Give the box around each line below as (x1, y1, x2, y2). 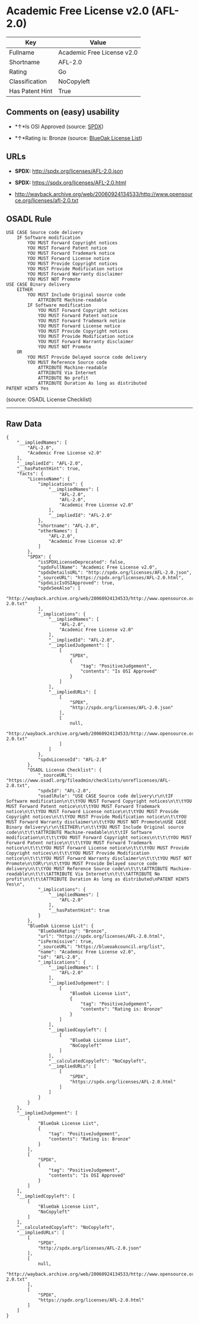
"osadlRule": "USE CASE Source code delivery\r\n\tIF (37, 793, 174, 800)
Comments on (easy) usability (6, 107, 120, 117)
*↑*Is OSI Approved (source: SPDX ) (14, 123, 104, 130)
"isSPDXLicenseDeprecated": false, (37, 560, 126, 565)
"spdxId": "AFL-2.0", (37, 788, 92, 794)
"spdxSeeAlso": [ (37, 585, 81, 592)
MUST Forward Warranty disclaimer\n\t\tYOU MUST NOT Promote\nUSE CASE (6, 819, 187, 825)
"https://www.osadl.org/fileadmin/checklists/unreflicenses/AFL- (6, 778, 171, 783)
